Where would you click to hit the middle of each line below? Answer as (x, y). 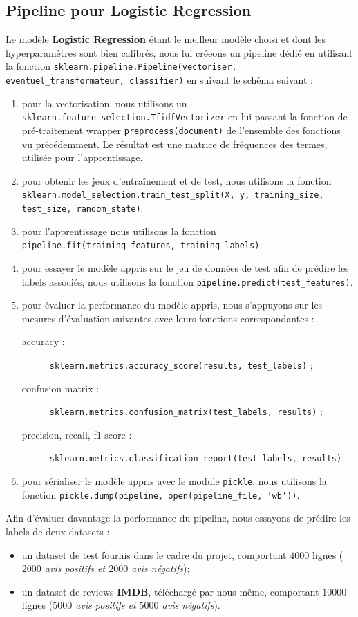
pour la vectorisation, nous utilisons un (104, 103)
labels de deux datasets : (58, 532)
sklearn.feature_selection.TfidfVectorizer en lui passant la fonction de (185, 117)
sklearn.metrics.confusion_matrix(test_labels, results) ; (186, 411)
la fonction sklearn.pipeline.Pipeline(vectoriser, (121, 66)
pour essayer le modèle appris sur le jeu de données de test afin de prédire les (185, 267)
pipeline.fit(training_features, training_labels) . (142, 245)
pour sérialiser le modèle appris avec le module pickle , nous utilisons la (174, 481)
